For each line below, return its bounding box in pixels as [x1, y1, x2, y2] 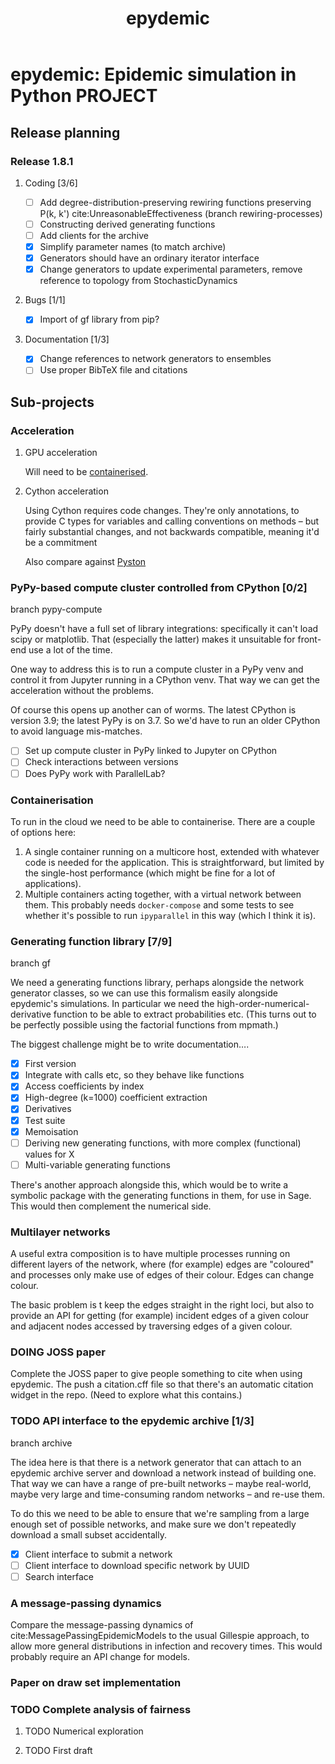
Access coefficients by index [24, 1080, 145, 1092]
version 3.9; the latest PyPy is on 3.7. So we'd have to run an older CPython [10, 715, 321, 727]
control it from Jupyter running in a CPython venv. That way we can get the [10, 674, 321, 686]
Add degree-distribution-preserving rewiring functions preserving [39, 196, 312, 208]
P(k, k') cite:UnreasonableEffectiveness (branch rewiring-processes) [39, 207, 323, 219]
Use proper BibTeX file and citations [39, 364, 188, 376]
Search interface [24, 1570, 94, 1582]
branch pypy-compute [10, 603, 103, 616]
